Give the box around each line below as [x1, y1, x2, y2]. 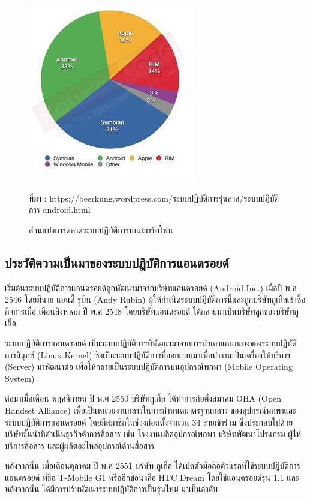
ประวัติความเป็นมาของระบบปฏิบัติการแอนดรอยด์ [5, 253, 229, 271]
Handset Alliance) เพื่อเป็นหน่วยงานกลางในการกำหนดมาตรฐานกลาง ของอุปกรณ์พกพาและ [5, 403, 296, 416]
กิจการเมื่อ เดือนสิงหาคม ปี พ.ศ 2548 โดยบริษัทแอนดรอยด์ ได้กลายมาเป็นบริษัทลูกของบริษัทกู [5, 304, 299, 317]
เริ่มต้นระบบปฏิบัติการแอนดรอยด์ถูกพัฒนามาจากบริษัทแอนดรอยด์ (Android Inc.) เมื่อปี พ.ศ [5, 281, 297, 294]
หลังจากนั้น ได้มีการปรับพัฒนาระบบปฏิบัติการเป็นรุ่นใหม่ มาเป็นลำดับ [5, 483, 218, 495]
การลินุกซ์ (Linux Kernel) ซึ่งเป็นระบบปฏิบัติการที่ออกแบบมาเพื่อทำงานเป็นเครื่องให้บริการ [5, 348, 291, 361]
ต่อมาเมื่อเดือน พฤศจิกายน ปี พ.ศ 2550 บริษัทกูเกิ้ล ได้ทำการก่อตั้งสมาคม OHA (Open [5, 392, 282, 405]
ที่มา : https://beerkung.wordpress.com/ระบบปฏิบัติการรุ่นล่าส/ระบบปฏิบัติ [29, 191, 279, 204]
